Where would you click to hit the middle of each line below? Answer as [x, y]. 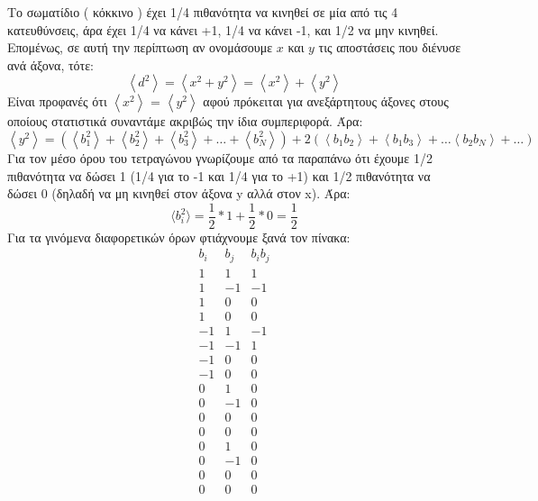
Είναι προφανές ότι [57, 101]
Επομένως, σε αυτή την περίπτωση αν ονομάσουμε [140, 47]
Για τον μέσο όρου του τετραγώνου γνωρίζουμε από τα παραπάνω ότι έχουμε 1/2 [220, 157]
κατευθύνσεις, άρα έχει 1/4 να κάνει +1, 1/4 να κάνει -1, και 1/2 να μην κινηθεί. [223, 29]
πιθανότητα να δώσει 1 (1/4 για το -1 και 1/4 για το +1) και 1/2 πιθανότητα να [219, 175]
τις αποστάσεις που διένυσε [390, 47]
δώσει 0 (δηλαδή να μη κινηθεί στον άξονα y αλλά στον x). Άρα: [179, 193]
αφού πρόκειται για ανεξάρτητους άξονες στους [326, 101]
